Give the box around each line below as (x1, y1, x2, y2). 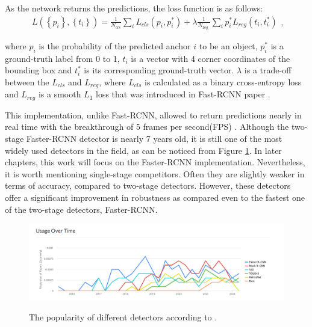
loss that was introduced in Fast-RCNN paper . (96, 88, 270, 100)
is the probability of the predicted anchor (39, 39, 191, 52)
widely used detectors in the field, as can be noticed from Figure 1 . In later (5, 144, 282, 156)
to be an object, (199, 39, 258, 52)
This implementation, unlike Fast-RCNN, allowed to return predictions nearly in (5, 108, 302, 121)
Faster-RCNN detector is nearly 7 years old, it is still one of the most (26, 132, 282, 144)
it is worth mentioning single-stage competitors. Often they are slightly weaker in (5, 167, 305, 180)
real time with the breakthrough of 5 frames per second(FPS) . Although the (5, 120, 289, 133)
